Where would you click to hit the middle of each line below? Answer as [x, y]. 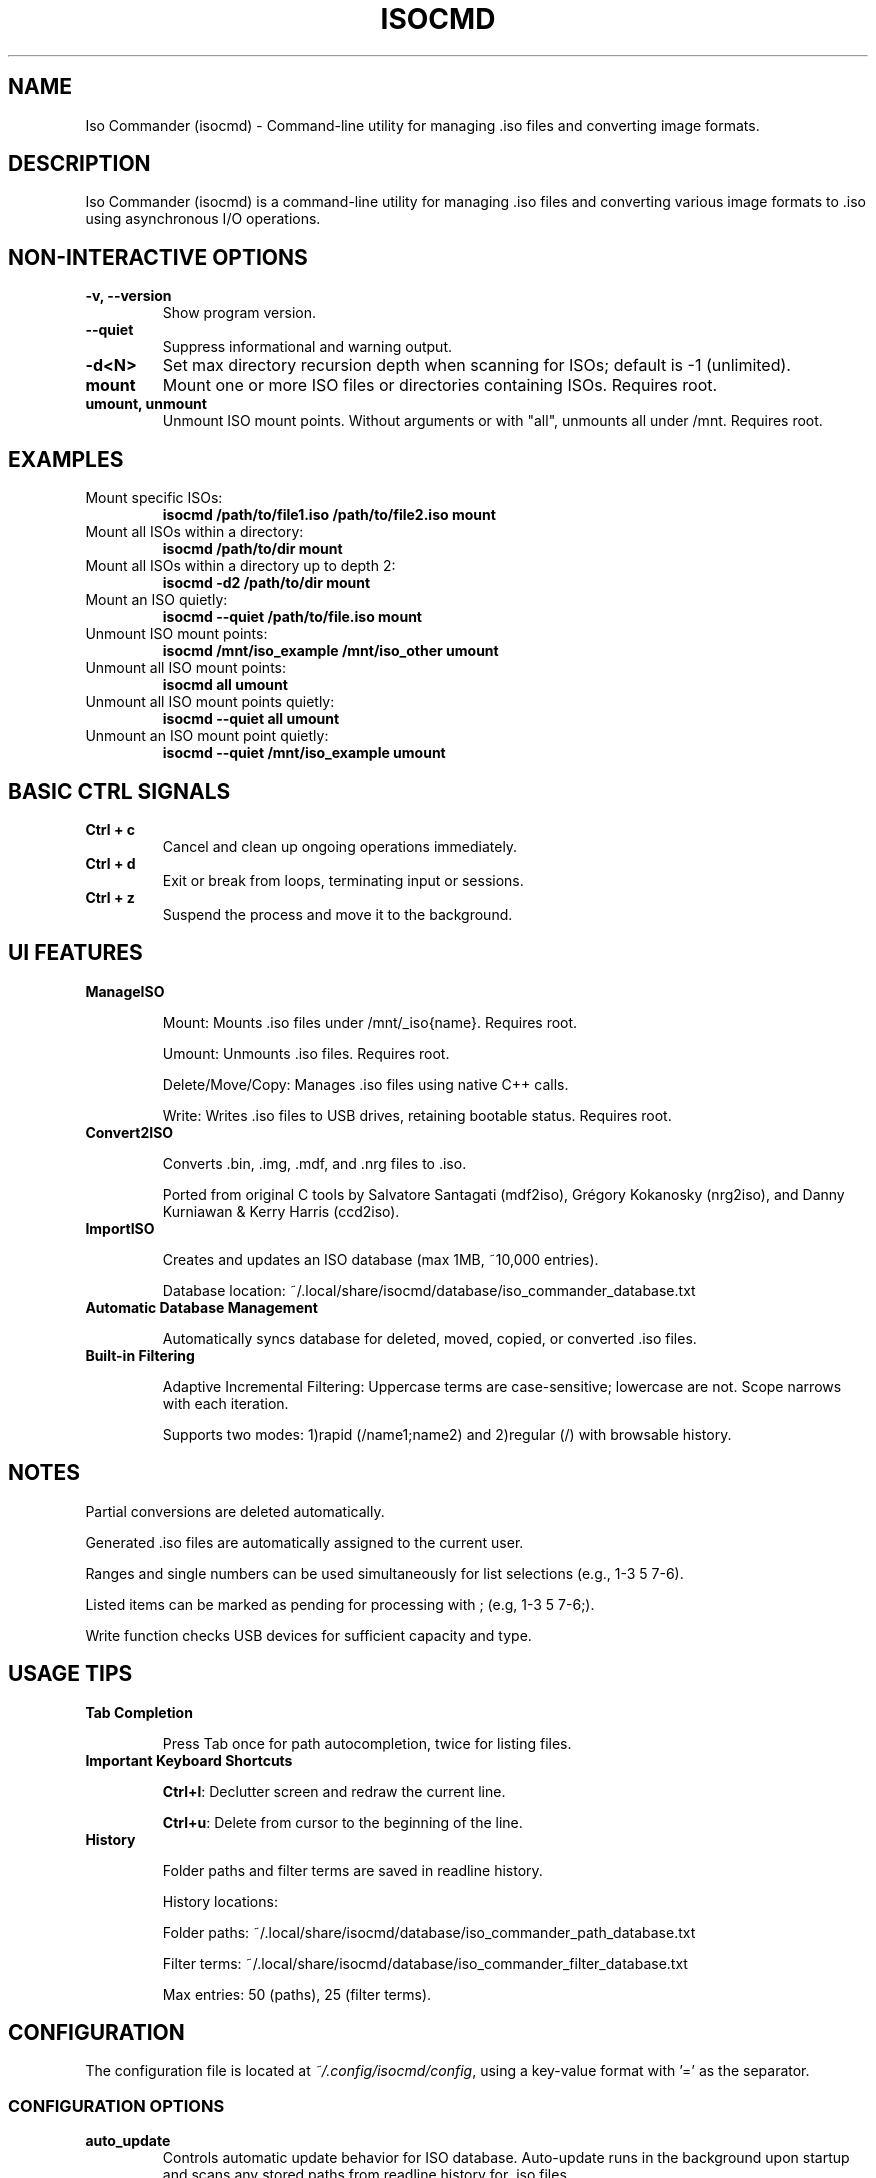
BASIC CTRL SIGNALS [119, 791]
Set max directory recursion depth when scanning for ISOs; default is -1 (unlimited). [476, 365]
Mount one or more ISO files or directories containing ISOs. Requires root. [440, 385]
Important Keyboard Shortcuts [189, 1760]
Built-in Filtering [140, 1355]
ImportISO [120, 1228]
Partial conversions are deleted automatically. [235, 1511]
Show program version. [239, 313]
